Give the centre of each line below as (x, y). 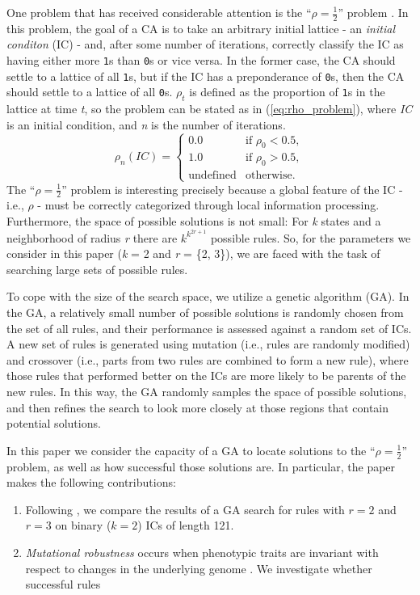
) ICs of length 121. (186, 525)
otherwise (269, 176)
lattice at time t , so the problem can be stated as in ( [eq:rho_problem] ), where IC (210, 109)
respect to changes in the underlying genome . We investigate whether (199, 568)
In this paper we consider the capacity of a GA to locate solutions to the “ (191, 450)
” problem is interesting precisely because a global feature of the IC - (232, 189)
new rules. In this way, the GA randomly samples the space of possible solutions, (207, 391)
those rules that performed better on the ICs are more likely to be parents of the (206, 376)
